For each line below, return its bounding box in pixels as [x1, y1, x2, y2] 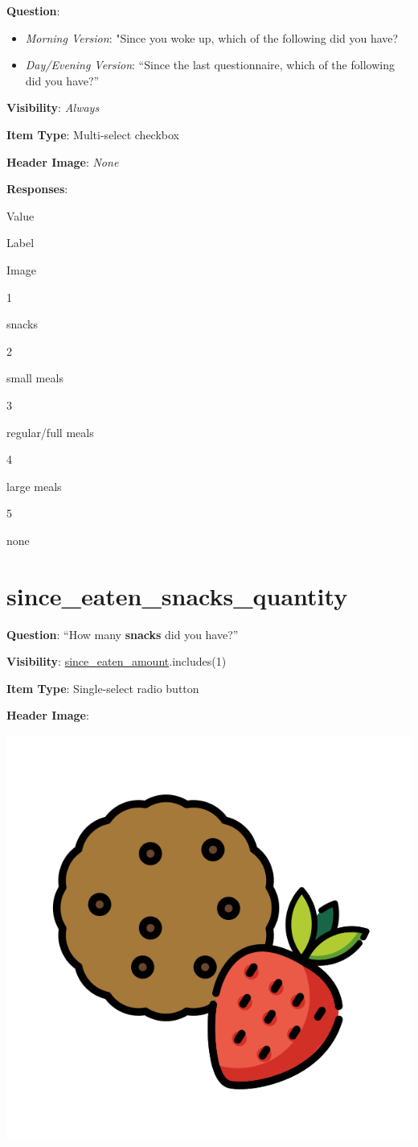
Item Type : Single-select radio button [6, 679, 199, 696]
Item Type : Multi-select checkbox [6, 126, 179, 142]
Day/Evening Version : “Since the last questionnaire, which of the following [25, 56, 395, 73]
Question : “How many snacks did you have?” [6, 625, 239, 642]
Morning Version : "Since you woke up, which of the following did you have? [25, 29, 399, 46]
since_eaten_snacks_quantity [6, 579, 348, 612]
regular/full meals [6, 423, 94, 440]
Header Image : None [6, 153, 119, 170]
